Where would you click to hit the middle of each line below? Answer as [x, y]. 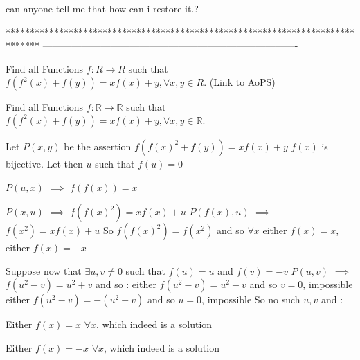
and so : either [126, 284]
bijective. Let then [44, 163]
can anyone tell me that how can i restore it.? [102, 8]
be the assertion [98, 146]
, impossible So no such [251, 299]
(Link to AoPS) [242, 82]
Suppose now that [44, 270]
